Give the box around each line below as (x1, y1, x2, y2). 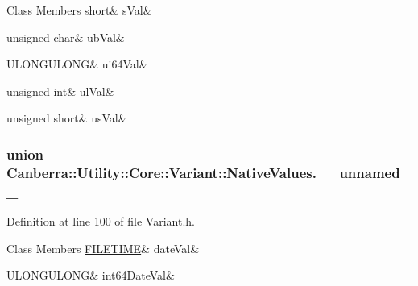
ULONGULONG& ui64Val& (6, 56, 148, 73)
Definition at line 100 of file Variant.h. (6, 213, 195, 230)
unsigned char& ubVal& (6, 28, 125, 45)
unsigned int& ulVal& (6, 82, 114, 99)
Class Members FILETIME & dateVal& (6, 239, 200, 256)
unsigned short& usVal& (6, 110, 127, 126)
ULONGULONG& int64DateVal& (6, 267, 175, 284)
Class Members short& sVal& (6, 2, 152, 18)
